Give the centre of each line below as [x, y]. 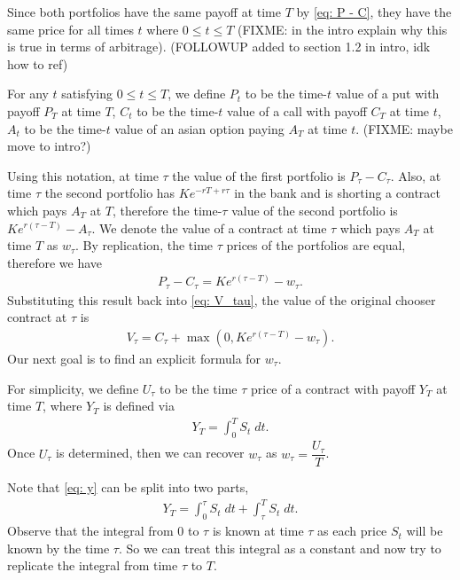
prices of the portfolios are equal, [316, 245]
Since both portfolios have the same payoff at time [144, 12]
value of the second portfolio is [315, 210]
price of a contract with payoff [333, 388]
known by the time [58, 548]
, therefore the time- [168, 210]
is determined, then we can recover [150, 453]
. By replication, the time [144, 245]
